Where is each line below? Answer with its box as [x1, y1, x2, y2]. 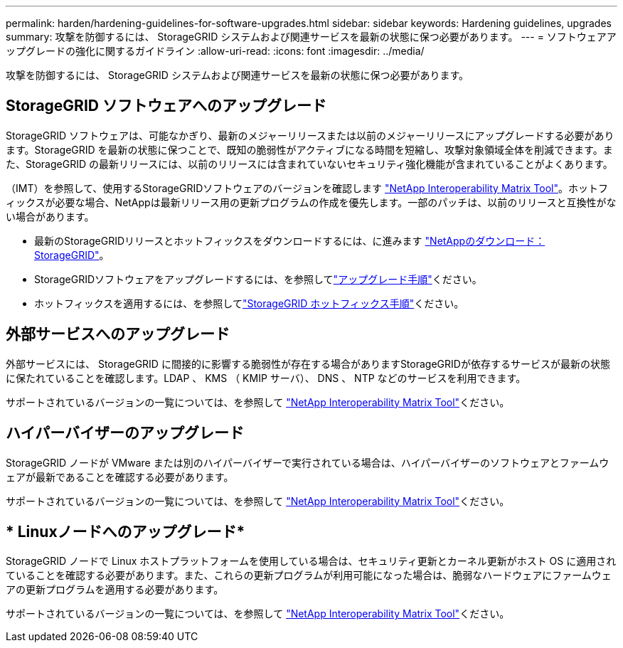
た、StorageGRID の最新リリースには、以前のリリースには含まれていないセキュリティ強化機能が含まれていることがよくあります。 [6, 157, 613, 170]
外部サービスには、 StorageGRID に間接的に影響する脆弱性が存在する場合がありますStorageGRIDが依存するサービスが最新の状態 [6, 357, 610, 370]
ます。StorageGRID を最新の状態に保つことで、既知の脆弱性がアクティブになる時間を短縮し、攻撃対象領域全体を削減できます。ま [6, 143, 613, 156]
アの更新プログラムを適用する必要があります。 [6, 583, 224, 596]
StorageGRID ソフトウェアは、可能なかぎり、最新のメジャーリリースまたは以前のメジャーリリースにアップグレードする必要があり [6, 129, 614, 142]
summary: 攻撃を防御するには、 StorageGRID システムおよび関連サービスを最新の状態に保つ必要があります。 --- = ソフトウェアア [6, 31, 617, 43]
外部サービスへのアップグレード [6, 325, 230, 344]
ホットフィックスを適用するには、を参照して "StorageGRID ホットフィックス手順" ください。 [34, 297, 464, 309]
